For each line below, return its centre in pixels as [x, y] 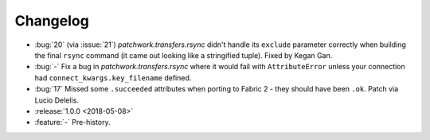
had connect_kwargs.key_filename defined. [113, 78]
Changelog [52, 21]
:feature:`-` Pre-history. [72, 122]
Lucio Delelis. [57, 100]
